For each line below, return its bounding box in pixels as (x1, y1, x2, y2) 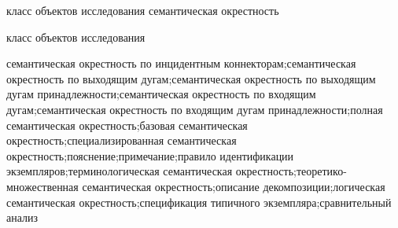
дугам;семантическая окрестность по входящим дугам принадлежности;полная (6, 101, 383, 117)
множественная (6, 178, 79, 194)
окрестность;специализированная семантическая (6, 132, 237, 149)
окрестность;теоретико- (235, 163, 347, 179)
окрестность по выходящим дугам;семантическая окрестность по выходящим (6, 70, 376, 86)
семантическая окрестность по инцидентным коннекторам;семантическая (6, 55, 356, 72)
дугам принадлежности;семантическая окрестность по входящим (6, 86, 316, 102)
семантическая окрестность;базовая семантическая (6, 116, 248, 133)
